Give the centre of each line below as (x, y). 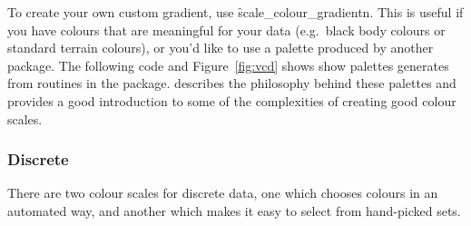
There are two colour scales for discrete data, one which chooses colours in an (223, 193)
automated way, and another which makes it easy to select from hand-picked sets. (234, 210)
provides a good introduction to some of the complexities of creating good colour (232, 100)
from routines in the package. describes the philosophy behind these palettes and (232, 83)
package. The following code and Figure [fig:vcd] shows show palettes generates (228, 65)
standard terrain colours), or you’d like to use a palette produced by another (221, 48)
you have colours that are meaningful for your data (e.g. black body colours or (226, 29)
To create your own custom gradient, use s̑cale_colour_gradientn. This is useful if (235, 12)
